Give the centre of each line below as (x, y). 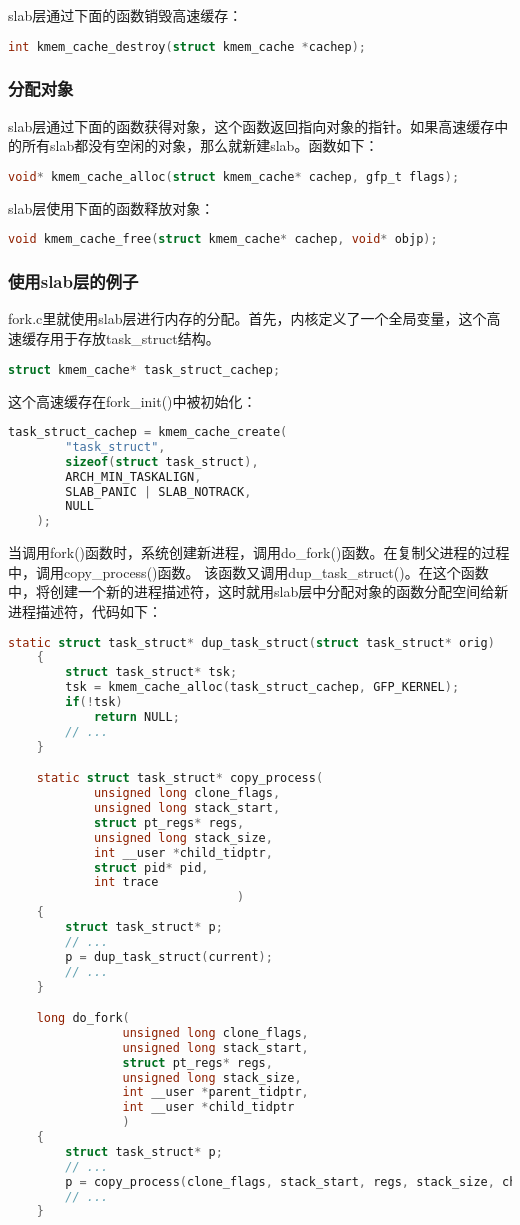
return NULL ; (136, 716)
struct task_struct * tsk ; (151, 672)
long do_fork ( (83, 1018)
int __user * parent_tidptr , (215, 1092)
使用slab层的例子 (73, 281)
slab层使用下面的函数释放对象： (111, 207)
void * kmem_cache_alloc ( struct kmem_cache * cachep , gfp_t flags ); (234, 176)
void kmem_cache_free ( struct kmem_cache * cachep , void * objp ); (223, 239)
